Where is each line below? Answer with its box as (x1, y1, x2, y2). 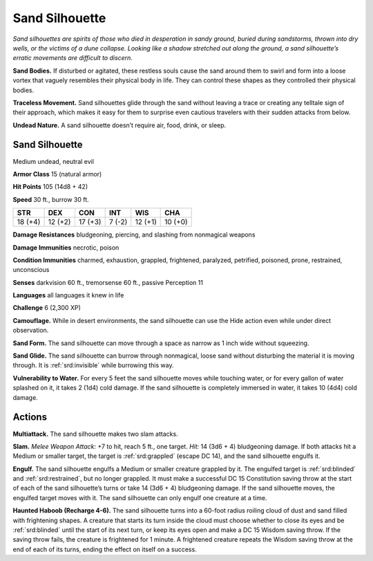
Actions (12, 412, 48, 423)
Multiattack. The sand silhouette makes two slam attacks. (12, 430, 179, 438)
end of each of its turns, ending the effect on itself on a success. (12, 545, 197, 553)
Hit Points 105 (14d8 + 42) (12, 183, 88, 191)
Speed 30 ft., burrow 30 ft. (12, 195, 89, 203)
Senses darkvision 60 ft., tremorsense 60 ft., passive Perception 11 (12, 278, 204, 286)
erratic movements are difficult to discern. (12, 54, 133, 62)
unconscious (12, 266, 50, 274)
